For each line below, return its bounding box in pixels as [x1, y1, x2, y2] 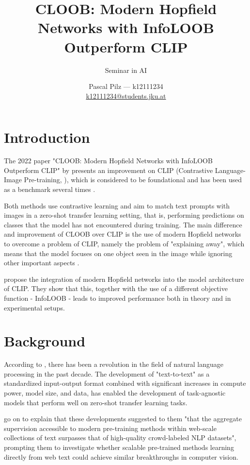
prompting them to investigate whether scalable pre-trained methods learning [4, 442, 234, 452]
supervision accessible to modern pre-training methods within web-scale [4, 423, 217, 433]
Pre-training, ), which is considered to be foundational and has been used [24, 174, 242, 185]
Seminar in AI [105, 65, 147, 75]
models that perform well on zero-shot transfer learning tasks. [4, 397, 187, 407]
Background [4, 331, 86, 351]
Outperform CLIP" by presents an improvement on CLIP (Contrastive [4, 165, 213, 175]
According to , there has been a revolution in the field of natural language [4, 359, 223, 369]
